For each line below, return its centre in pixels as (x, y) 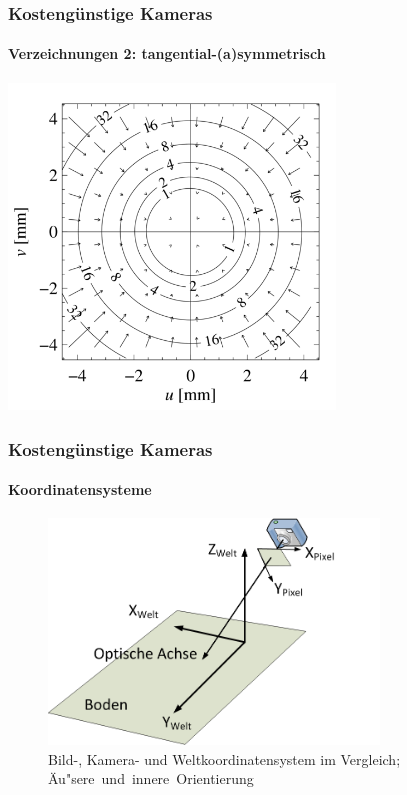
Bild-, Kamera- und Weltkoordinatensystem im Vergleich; (224, 758)
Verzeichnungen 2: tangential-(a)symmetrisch (167, 53)
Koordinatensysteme (80, 489)
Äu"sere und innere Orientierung (151, 778)
